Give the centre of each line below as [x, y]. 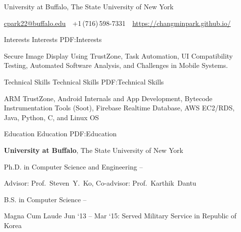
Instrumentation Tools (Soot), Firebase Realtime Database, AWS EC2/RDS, [119, 108]
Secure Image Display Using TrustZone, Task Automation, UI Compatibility [119, 55]
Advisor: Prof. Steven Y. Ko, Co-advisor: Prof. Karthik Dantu [100, 183]
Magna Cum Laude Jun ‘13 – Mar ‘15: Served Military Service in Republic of [120, 216]
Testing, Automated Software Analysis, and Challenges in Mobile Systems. [116, 65]
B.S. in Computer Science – [45, 199]
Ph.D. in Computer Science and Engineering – [73, 166]
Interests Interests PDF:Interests [53, 39]
